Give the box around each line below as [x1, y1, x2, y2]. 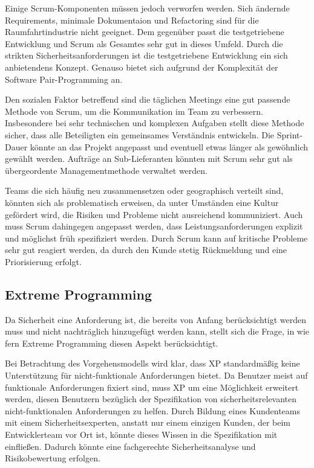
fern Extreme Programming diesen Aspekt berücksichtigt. [5, 336, 218, 349]
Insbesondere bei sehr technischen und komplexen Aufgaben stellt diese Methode [5, 117, 304, 129]
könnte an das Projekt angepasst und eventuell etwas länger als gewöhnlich [30, 140, 308, 153]
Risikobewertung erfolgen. [5, 452, 100, 464]
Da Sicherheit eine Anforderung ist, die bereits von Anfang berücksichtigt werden [5, 313, 307, 325]
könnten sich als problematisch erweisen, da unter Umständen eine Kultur [5, 196, 279, 208]
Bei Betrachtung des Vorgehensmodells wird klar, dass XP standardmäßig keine [5, 357, 300, 370]
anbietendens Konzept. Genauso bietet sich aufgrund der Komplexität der [5, 60, 278, 73]
